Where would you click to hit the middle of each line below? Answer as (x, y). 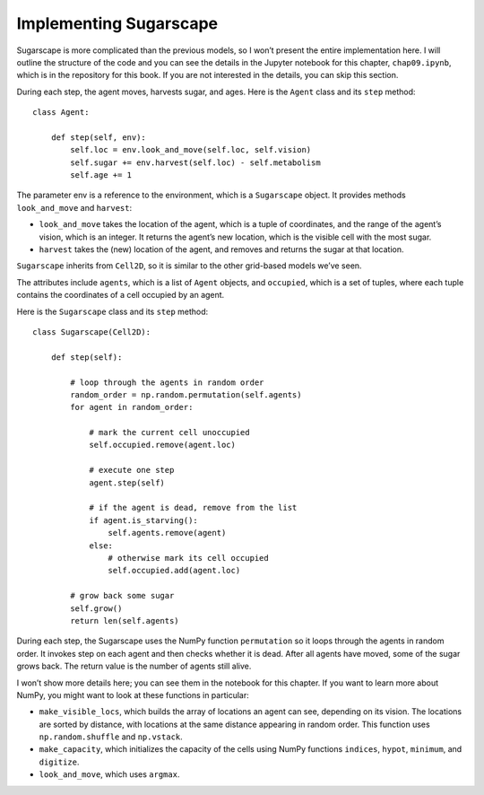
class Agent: (61, 113)
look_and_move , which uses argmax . (109, 774)
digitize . (59, 762)
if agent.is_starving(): (144, 520)
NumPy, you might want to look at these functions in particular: (133, 695)
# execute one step (132, 470)
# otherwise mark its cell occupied (188, 558)
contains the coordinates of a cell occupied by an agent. (121, 295)
